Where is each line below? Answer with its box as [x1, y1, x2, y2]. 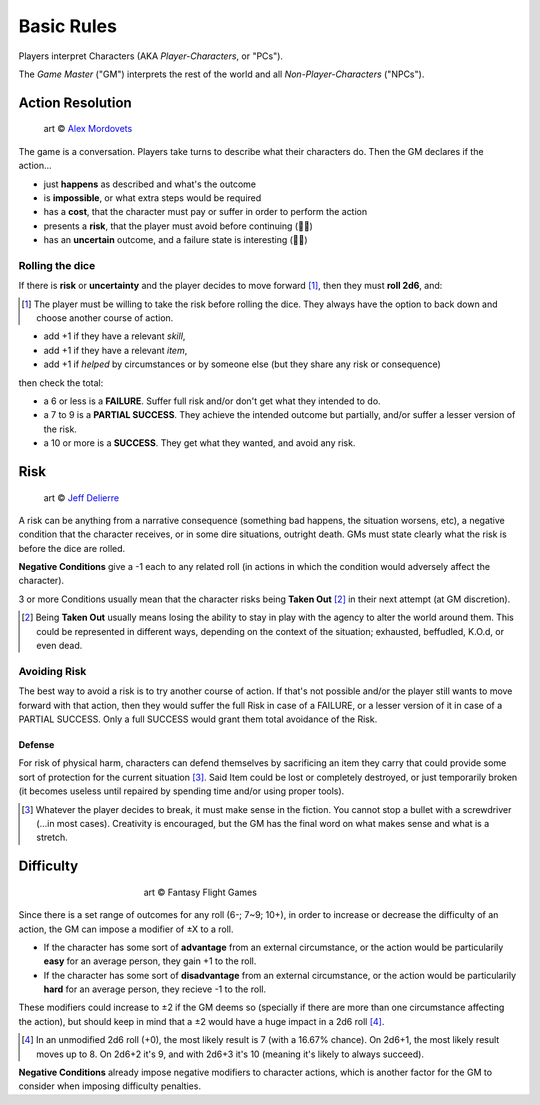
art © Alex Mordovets [43, 123, 133, 135]
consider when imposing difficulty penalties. [18, 1080, 202, 1092]
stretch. [36, 831, 69, 844]
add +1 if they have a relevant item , [43, 344, 188, 356]
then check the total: [18, 376, 104, 389]
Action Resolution [18, 94, 132, 111]
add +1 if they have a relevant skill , [43, 330, 186, 342]
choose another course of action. [36, 312, 174, 324]
